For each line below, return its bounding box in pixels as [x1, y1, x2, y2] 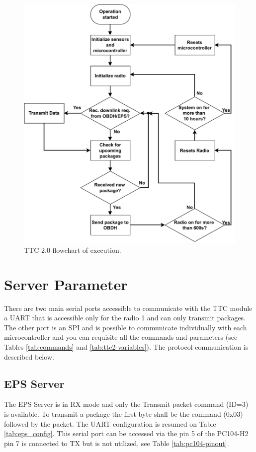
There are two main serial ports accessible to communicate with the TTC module [4, 302, 253, 313]
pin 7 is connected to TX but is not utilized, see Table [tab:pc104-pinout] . [4, 438, 229, 448]
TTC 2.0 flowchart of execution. [24, 244, 121, 255]
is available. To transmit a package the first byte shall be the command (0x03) [4, 409, 243, 419]
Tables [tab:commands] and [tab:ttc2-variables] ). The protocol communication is [4, 342, 249, 352]
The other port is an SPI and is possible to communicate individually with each [4, 322, 247, 332]
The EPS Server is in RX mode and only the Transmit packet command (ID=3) [4, 399, 249, 409]
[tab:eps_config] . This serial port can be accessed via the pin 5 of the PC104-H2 [4, 428, 249, 439]
